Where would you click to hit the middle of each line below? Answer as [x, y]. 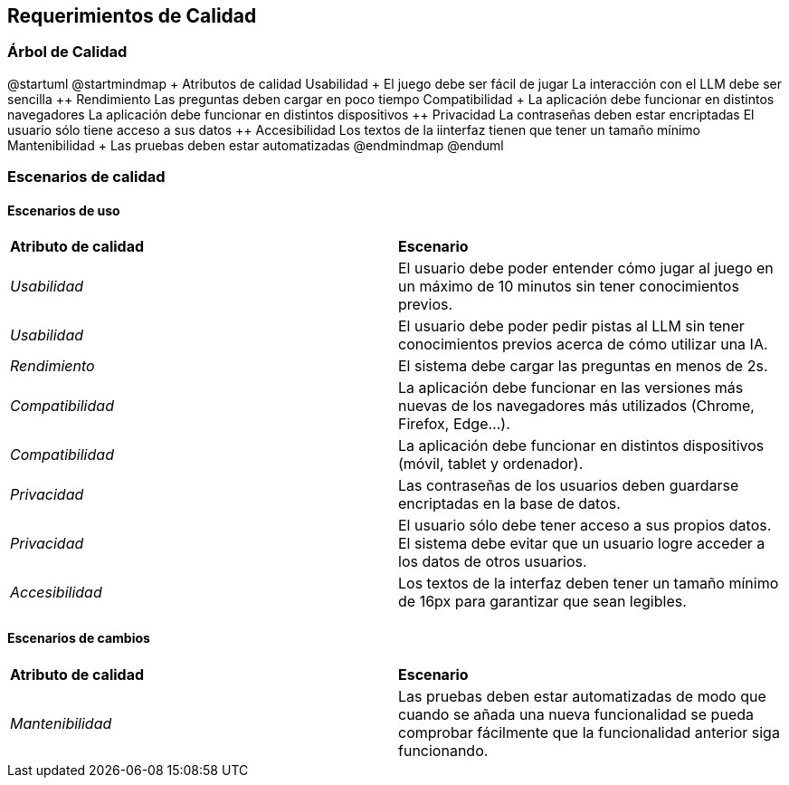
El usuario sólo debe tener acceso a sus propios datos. [585, 526]
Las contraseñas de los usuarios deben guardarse [569, 486]
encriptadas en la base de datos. [509, 504]
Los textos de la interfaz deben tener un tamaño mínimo [589, 584]
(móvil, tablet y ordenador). [491, 464]
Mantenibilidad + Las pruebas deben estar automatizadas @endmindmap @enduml [256, 145]
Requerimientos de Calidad [132, 16]
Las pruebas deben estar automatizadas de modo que [582, 696]
